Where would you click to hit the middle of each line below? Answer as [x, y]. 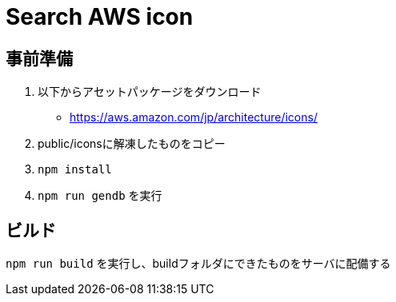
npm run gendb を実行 [100, 196]
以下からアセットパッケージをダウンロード [150, 92]
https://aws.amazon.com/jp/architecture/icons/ [194, 117]
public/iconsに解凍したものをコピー [132, 144]
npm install [75, 170]
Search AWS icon [100, 17]
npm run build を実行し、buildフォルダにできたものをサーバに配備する [198, 264]
